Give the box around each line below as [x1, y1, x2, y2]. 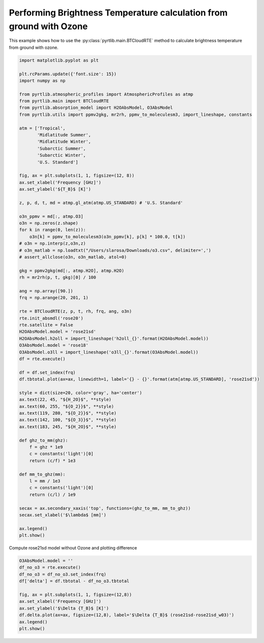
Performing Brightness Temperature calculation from [9, 7, 228, 18]
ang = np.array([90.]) [19, 289, 73, 293]
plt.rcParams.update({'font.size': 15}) [19, 71, 116, 77]
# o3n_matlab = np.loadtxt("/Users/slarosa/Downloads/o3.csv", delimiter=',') [19, 247, 211, 253]
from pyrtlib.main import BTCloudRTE [19, 98, 109, 104]
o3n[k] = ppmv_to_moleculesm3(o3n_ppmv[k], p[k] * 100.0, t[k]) [29, 234, 186, 240]
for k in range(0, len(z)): [19, 227, 86, 233]
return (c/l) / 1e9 [29, 492, 76, 497]
